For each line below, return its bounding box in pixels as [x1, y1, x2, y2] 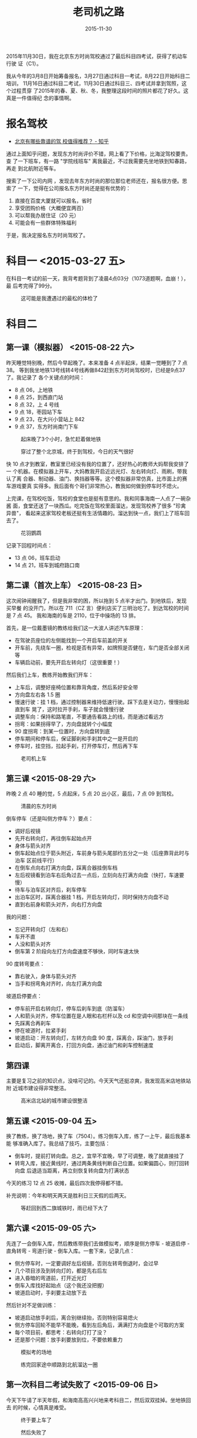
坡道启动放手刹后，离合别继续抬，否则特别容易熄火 [14, 1314, 138, 1321]
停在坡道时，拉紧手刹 [14, 1027, 66, 1034]
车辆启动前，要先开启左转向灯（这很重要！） [14, 658, 123, 666]
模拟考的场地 [21, 1348, 52, 1355]
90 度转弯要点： [6, 960, 45, 967]
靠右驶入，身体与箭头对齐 [14, 973, 77, 980]
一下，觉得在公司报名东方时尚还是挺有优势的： [17, 184, 131, 191]
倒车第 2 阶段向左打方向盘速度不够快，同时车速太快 [14, 948, 140, 955]
